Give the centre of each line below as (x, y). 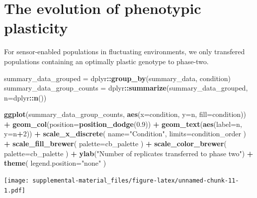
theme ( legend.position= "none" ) (55, 163)
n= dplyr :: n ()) (25, 97)
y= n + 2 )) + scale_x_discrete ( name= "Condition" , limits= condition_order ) (125, 134)
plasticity (36, 28)
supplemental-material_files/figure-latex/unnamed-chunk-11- (136, 180)
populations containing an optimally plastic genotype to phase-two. (106, 61)
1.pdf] (15, 190)
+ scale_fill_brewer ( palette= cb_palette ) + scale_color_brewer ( (115, 144)
